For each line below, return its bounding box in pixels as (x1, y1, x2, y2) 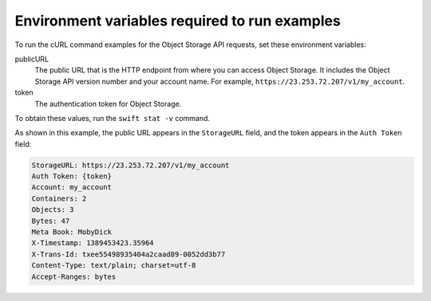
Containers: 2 (31, 193, 87, 203)
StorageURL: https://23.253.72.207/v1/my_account (31, 160, 230, 170)
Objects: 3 (31, 205, 74, 214)
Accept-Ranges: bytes (31, 272, 117, 281)
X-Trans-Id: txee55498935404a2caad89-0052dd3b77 (31, 249, 226, 259)
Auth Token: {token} (31, 172, 112, 181)
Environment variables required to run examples (14, 12, 341, 29)
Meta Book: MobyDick (31, 228, 112, 236)
